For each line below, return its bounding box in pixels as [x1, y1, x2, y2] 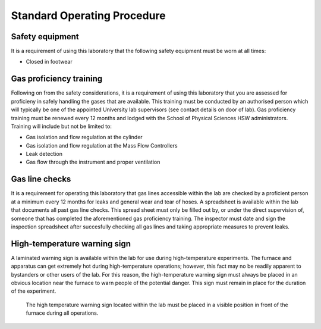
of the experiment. [11, 287, 56, 294]
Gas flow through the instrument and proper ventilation [26, 158, 160, 166]
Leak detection [26, 151, 62, 158]
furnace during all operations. [26, 309, 99, 317]
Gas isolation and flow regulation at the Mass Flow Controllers [26, 142, 178, 149]
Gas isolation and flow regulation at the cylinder [26, 134, 143, 141]
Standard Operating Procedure [11, 9, 166, 22]
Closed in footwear [26, 58, 73, 65]
